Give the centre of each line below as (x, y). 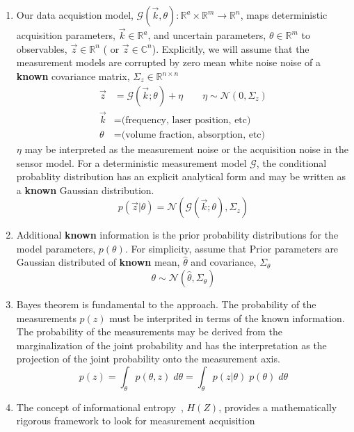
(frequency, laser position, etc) (186, 120)
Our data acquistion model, (75, 15)
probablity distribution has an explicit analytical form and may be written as (181, 176)
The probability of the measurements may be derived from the (149, 331)
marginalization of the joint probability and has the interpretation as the (171, 345)
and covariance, (224, 262)
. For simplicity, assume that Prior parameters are (232, 248)
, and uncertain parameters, (207, 35)
